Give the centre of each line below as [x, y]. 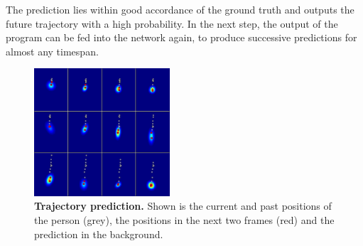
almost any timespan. [52, 51]
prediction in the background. [99, 234]
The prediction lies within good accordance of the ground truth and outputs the [180, 9]
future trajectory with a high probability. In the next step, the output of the [172, 23]
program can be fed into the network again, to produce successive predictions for [181, 37]
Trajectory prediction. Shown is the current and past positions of [183, 206]
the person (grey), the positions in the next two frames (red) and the [184, 220]
